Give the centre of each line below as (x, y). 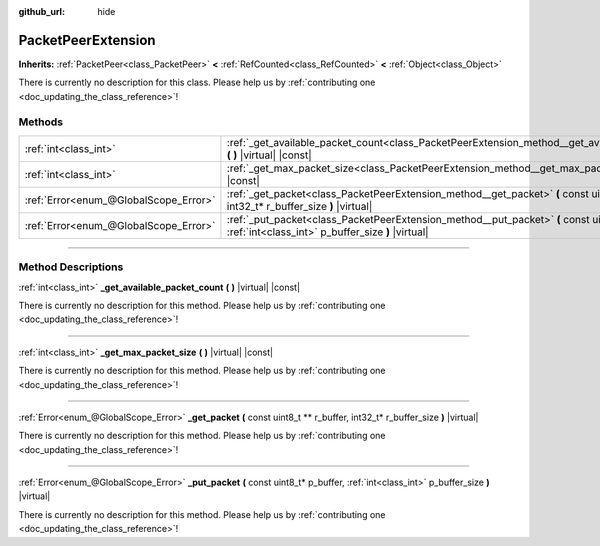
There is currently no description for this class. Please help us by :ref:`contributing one (197, 82)
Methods (41, 122)
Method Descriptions (71, 267)
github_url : (41, 11)
